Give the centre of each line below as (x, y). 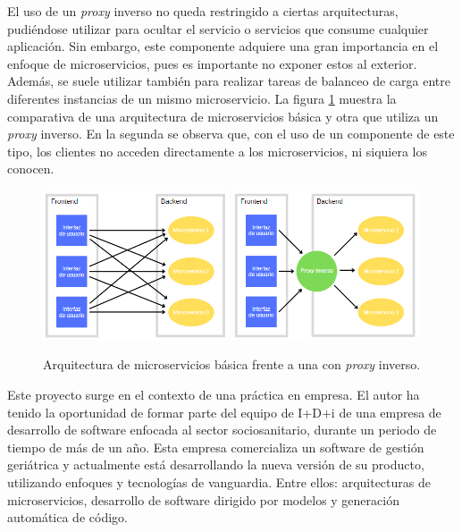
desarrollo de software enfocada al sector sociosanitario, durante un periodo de (222, 430)
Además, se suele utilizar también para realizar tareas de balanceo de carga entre (229, 81)
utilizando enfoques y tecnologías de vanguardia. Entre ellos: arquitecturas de (219, 482)
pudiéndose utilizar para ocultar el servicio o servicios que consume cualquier (218, 28)
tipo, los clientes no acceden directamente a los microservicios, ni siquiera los (218, 151)
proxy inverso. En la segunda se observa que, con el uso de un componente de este (231, 134)
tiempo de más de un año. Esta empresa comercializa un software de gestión (216, 447)
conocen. (31, 169)
